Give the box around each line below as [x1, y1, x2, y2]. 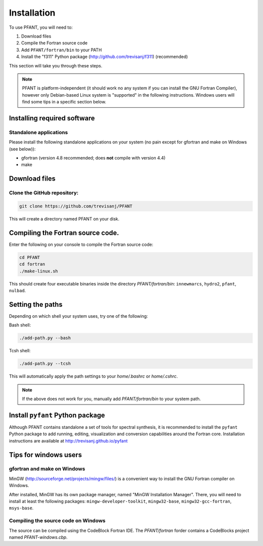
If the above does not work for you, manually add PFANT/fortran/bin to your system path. [22, 396, 201, 402]
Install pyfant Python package [9, 411, 105, 419]
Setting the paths [9, 300, 63, 308]
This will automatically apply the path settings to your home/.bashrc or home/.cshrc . [9, 373, 178, 379]
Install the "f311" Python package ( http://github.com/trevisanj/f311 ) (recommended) [21, 54, 188, 60]
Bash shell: [9, 322, 31, 328]
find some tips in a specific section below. [22, 99, 107, 105]
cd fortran [19, 262, 45, 267]
